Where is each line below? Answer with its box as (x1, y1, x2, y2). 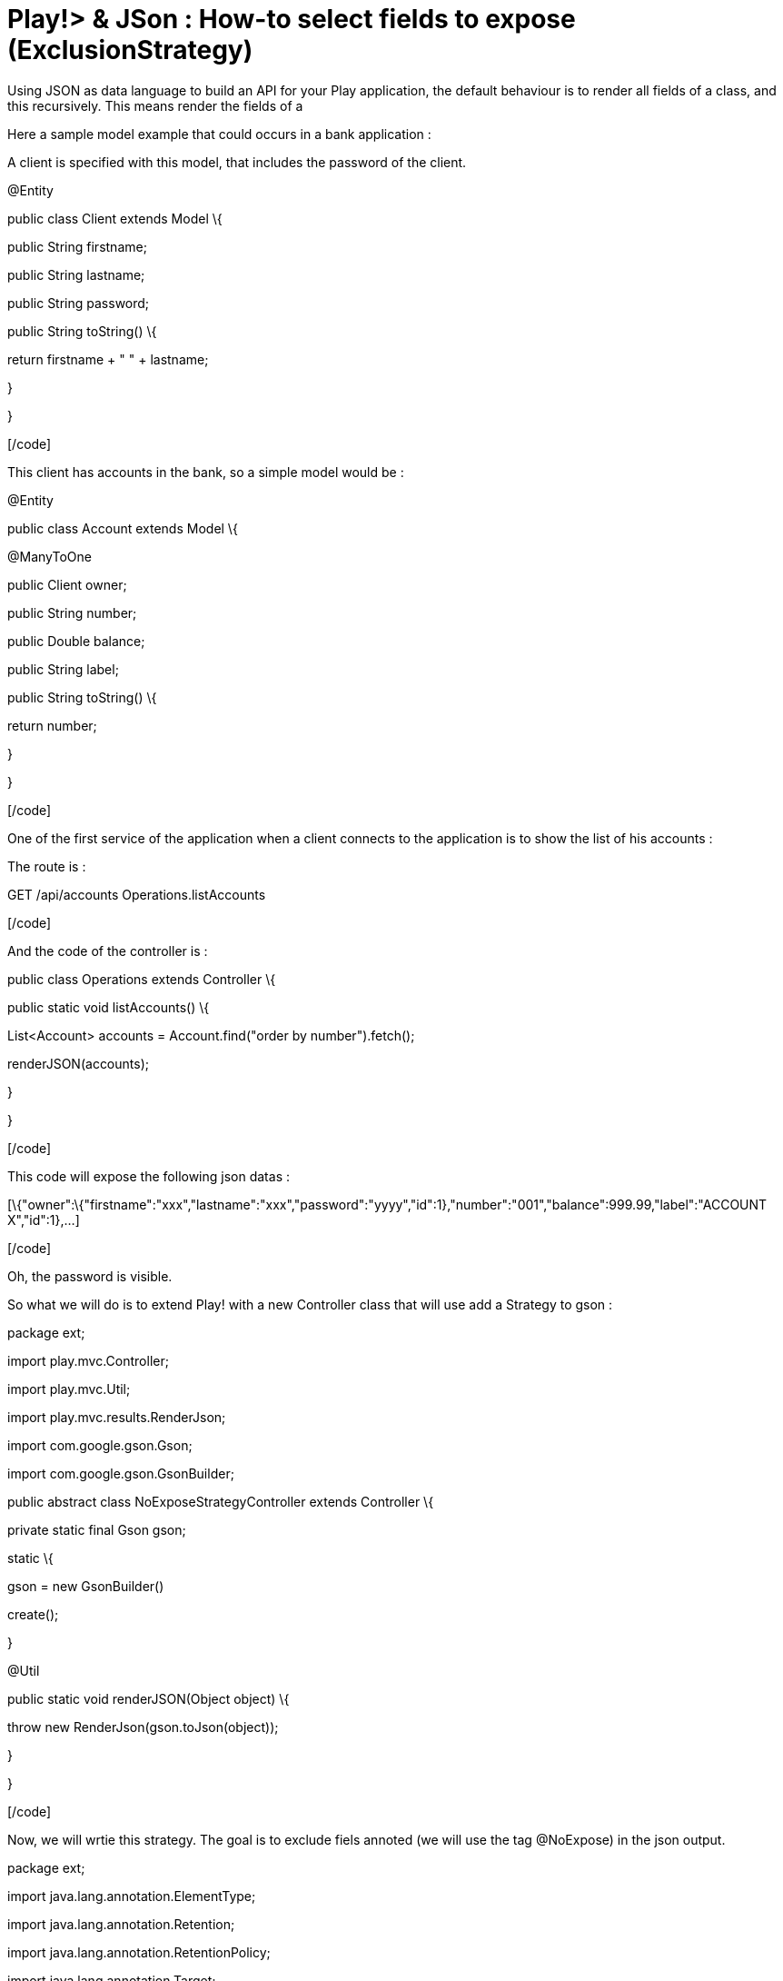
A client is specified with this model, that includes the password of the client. (7, 154, 467, 170)
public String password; (7, 294, 150, 311)
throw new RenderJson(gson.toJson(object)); (7, 1718, 279, 1735)
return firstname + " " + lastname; (7, 351, 209, 367)
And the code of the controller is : (7, 942, 208, 959)
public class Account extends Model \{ (7, 520, 238, 536)
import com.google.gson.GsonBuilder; (7, 1465, 234, 1481)
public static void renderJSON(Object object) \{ (7, 1690, 290, 1707)
